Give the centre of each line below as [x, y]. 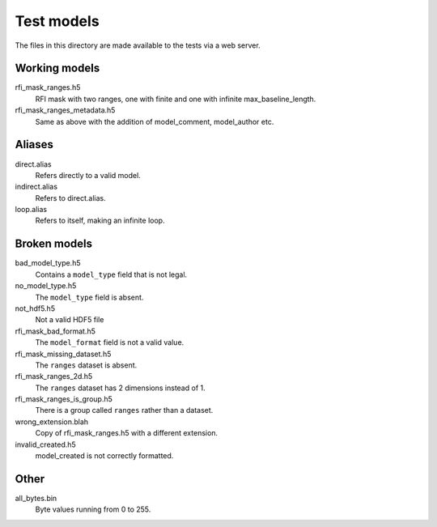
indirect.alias [36, 187]
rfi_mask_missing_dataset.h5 [63, 354]
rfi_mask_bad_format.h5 [55, 331]
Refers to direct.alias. [70, 198]
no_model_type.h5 [46, 286]
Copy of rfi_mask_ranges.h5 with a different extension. [127, 433]
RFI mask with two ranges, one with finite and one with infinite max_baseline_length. [176, 99]
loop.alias [31, 210]
